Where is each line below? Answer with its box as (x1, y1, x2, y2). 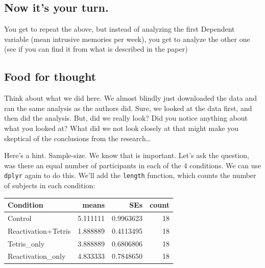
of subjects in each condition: (4, 180, 95, 190)
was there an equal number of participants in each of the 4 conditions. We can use (4, 160, 261, 170)
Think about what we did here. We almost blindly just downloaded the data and (4, 93, 257, 103)
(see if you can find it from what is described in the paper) (4, 43, 188, 54)
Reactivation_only (8, 251, 66, 261)
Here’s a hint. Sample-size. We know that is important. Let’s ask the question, (4, 150, 249, 161)
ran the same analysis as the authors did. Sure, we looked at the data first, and (4, 102, 252, 113)
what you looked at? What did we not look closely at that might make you (4, 122, 238, 133)
